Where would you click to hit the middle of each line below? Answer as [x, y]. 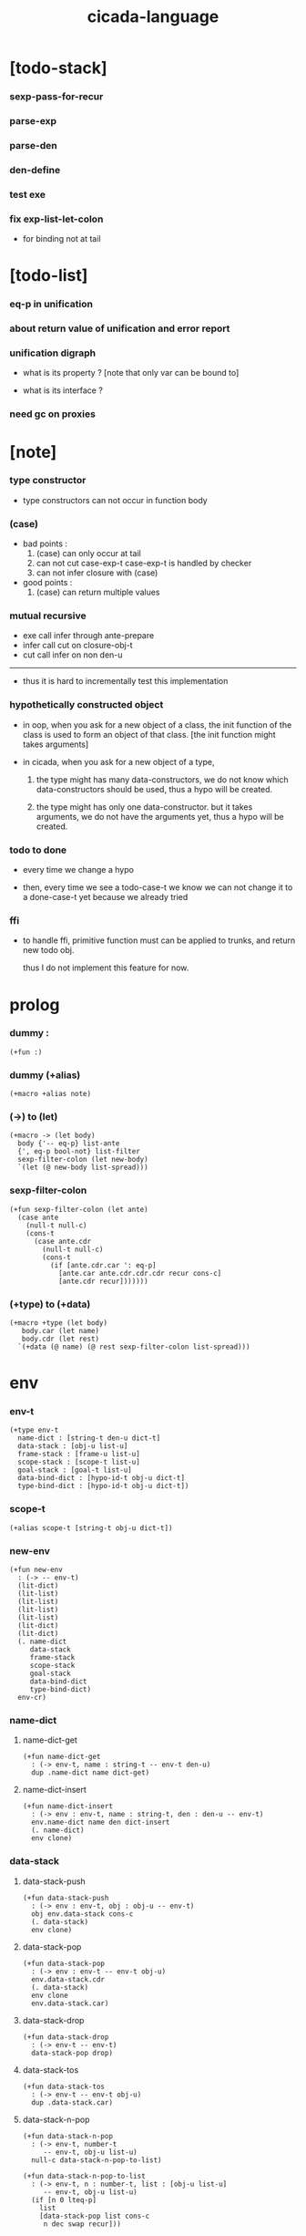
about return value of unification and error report [120, 328]
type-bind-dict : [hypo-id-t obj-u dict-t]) [103, 1486]
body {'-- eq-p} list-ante [69, 1144]
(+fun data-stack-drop [66, 2037]
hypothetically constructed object [87, 705]
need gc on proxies [52, 414]
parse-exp [33, 121]
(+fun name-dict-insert [68, 1806]
